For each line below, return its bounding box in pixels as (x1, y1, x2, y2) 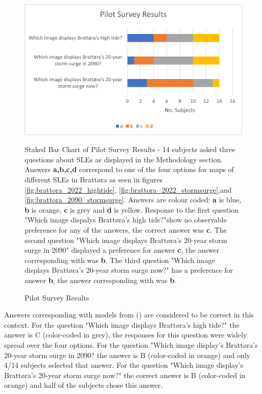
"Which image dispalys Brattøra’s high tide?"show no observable (25, 214, 227, 225)
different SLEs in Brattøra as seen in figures (25, 174, 163, 185)
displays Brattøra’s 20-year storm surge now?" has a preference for (25, 265, 233, 275)
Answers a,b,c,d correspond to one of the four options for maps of (25, 164, 234, 175)
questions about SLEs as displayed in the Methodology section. (25, 154, 223, 164)
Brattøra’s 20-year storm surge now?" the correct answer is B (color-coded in (4, 369, 246, 380)
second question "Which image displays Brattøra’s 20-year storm (25, 234, 227, 245)
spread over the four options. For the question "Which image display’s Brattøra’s (4, 339, 258, 350)
